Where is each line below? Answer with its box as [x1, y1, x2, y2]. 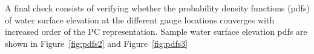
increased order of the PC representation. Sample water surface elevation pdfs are [5, 25, 307, 38]
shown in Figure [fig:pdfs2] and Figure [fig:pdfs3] [5, 37, 188, 49]
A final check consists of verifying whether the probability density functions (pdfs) [5, 2, 310, 14]
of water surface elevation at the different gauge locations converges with [5, 13, 275, 26]
